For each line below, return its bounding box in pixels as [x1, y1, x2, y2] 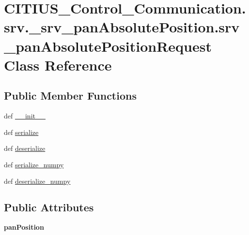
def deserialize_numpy [4, 176, 71, 186]
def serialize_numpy [4, 159, 64, 169]
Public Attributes [4, 199, 94, 214]
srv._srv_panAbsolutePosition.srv [4, 17, 240, 37]
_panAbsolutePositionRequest [4, 36, 212, 56]
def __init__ [4, 111, 46, 121]
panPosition [4, 222, 44, 232]
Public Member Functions [4, 88, 137, 103]
